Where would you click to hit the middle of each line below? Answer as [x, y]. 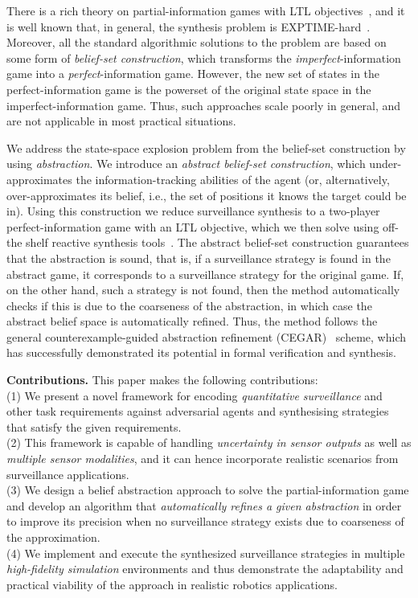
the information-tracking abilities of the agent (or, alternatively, [233, 179]
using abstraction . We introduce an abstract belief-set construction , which [186, 164]
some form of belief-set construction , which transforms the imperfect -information [204, 57]
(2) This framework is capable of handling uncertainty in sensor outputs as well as [209, 442]
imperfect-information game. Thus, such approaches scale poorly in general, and [204, 105]
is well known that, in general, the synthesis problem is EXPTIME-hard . [189, 26]
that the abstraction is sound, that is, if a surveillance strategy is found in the [199, 258]
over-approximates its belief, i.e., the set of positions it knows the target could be [207, 195]
